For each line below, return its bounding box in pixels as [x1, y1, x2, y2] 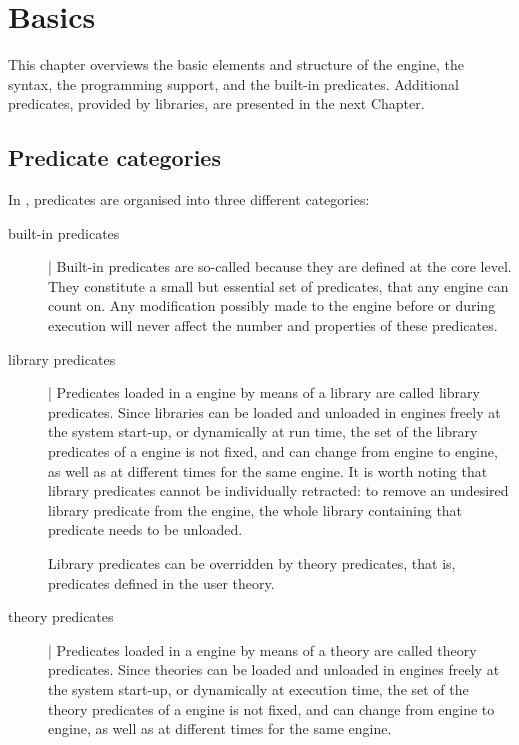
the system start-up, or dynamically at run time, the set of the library [48, 421, 478, 442]
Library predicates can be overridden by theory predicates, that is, [48, 553, 456, 574]
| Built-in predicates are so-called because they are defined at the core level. [48, 256, 512, 277]
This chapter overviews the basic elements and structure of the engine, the [8, 54, 464, 75]
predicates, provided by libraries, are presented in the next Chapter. [8, 93, 425, 114]
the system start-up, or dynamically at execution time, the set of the [48, 678, 469, 699]
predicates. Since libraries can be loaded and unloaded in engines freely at [48, 401, 501, 422]
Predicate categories [8, 142, 221, 173]
